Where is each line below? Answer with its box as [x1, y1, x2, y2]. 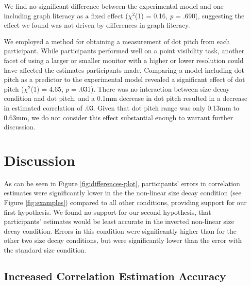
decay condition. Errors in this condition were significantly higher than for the [4, 225, 237, 236]
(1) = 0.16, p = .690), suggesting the [135, 10, 245, 20]
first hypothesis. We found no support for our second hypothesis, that [4, 207, 211, 217]
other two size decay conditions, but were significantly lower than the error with [4, 235, 242, 245]
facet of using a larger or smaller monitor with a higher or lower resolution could [4, 55, 244, 65]
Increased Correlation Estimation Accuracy [4, 268, 226, 283]
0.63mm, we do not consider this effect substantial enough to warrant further [4, 112, 233, 122]
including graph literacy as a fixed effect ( [4, 10, 128, 20]
